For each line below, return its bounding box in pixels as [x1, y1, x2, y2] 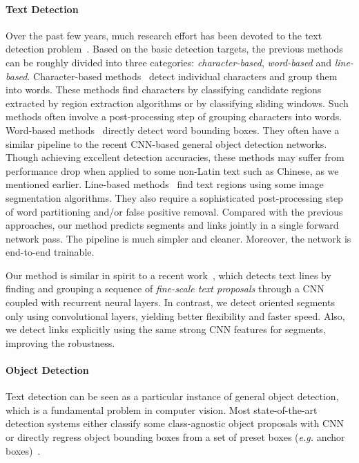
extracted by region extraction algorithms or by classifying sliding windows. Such [6, 95, 349, 110]
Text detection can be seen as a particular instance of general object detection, [6, 389, 339, 404]
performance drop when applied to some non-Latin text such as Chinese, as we [6, 163, 339, 178]
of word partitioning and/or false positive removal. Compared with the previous [6, 204, 343, 218]
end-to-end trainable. [6, 245, 95, 259]
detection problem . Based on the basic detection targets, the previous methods [6, 41, 343, 56]
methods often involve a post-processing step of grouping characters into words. [6, 109, 342, 124]
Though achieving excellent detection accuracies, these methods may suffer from [6, 150, 345, 164]
